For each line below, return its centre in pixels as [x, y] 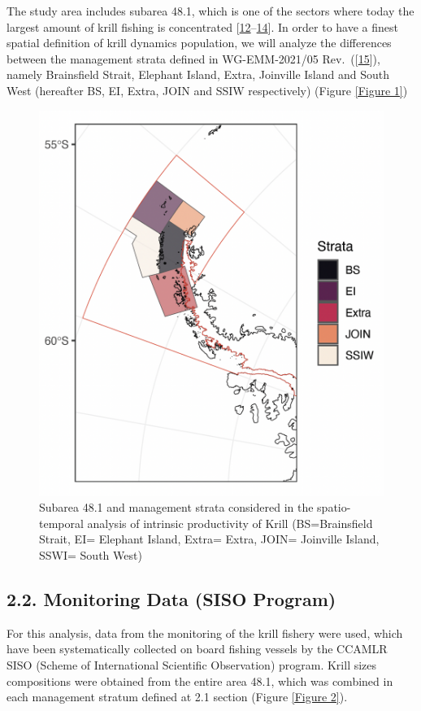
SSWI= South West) [91, 554]
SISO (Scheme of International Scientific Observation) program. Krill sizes [192, 664]
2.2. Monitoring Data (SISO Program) [171, 598]
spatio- [334, 507]
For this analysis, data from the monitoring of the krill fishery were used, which [205, 632]
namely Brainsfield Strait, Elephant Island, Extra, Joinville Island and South [198, 74]
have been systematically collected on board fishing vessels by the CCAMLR [197, 649]
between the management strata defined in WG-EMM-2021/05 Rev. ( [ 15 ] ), [193, 58]
